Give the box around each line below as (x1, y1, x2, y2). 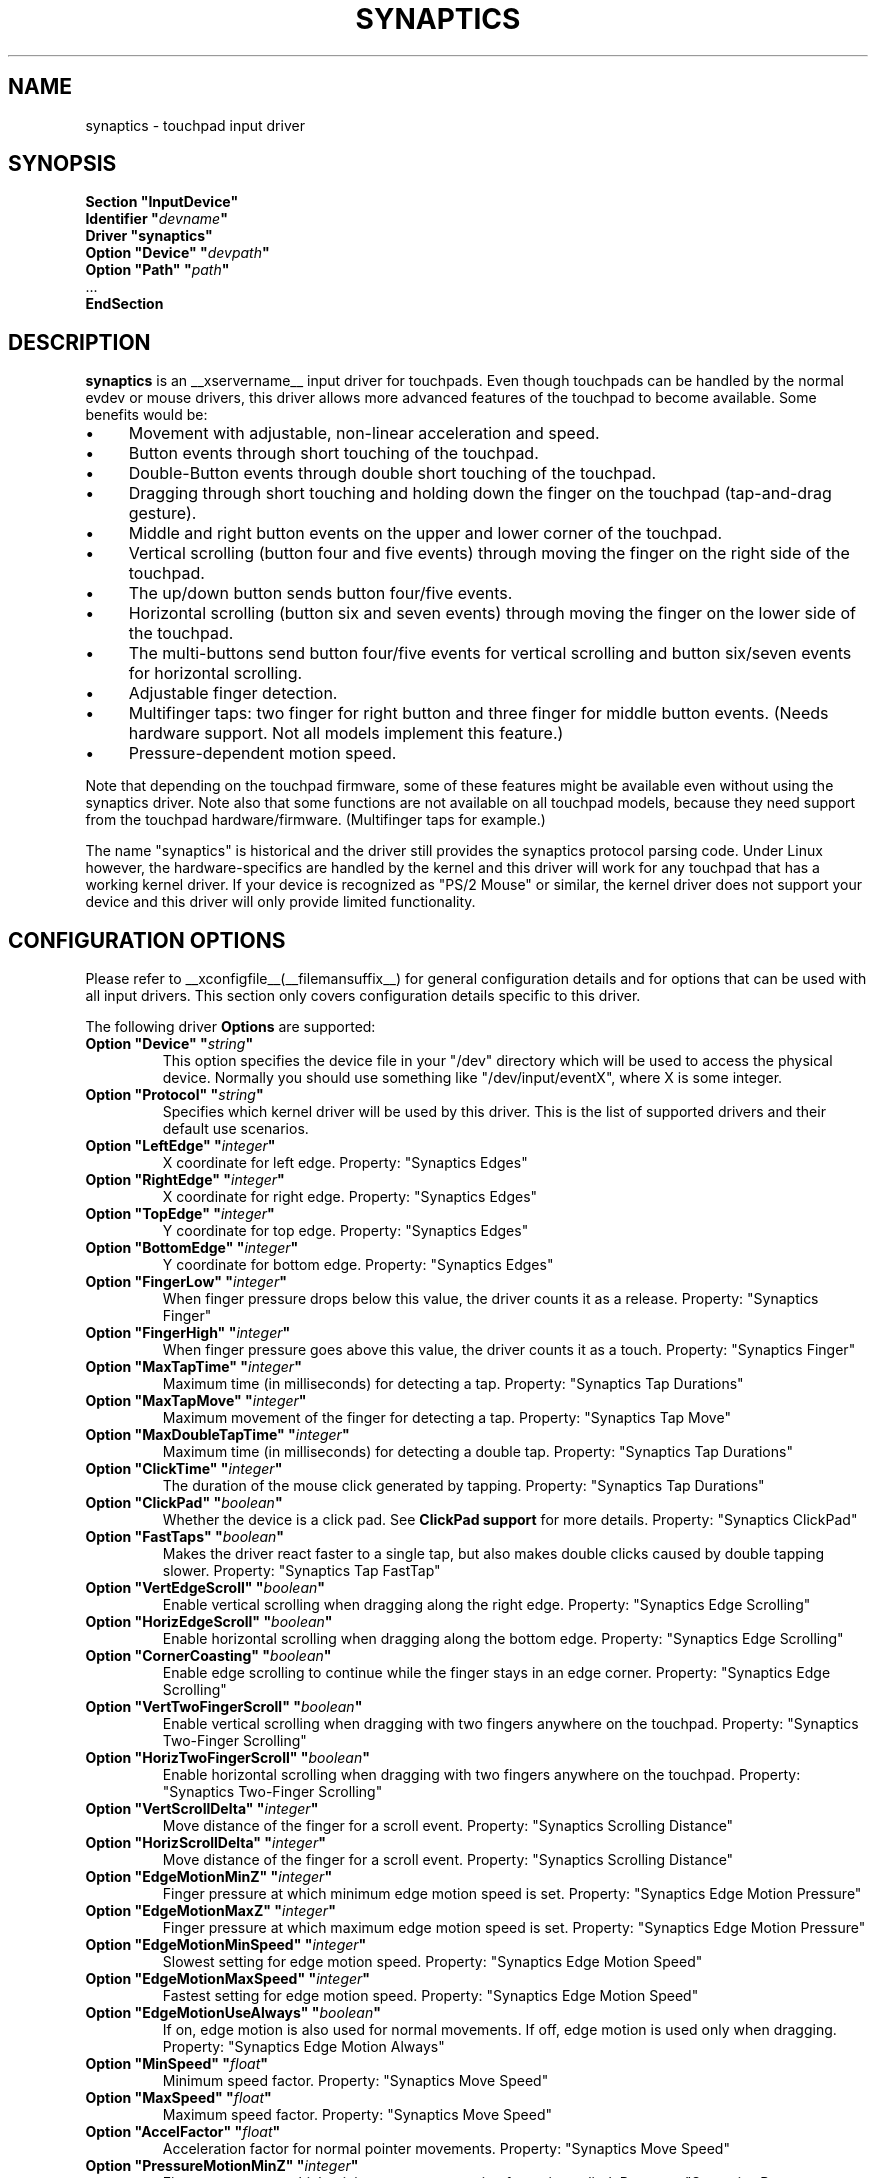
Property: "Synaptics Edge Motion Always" (162, 2038, 445, 2056)
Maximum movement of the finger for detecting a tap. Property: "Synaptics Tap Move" (162, 1409, 731, 1427)
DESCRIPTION (8, 329, 151, 355)
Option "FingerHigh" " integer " (85, 1324, 291, 1342)
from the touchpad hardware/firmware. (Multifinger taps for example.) (85, 811, 546, 829)
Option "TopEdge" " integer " (85, 1205, 275, 1223)
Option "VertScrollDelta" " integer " (85, 1800, 319, 1818)
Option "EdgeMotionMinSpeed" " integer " (85, 1936, 367, 1954)
